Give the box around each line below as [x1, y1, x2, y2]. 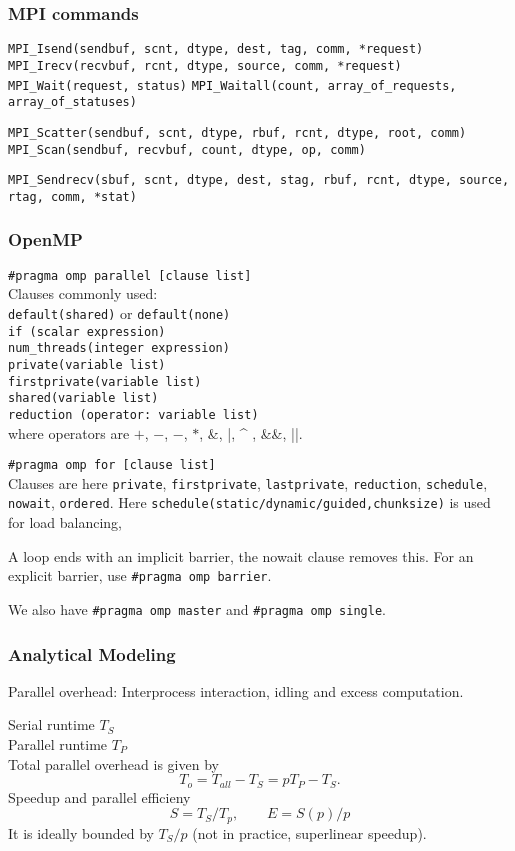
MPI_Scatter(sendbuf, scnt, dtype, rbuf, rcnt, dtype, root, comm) [8, 125, 467, 140]
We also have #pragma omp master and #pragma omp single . [8, 598, 386, 619]
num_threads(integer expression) [8, 341, 230, 356]
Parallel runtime [8, 734, 108, 754]
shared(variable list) [8, 391, 159, 406]
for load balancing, [8, 512, 123, 533]
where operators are [8, 422, 130, 443]
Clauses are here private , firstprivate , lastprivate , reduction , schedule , [8, 472, 488, 493]
